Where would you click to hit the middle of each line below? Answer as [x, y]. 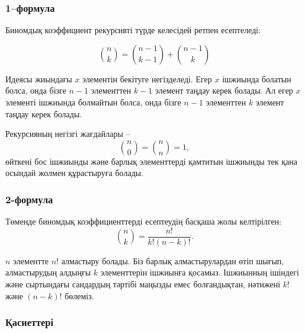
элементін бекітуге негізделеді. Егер [147, 79]
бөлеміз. [79, 295]
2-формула [29, 199]
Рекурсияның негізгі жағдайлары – [68, 134]
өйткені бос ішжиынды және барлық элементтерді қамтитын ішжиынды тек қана [151, 161]
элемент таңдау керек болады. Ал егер [224, 90]
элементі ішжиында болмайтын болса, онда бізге [93, 102]
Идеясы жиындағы [39, 79]
